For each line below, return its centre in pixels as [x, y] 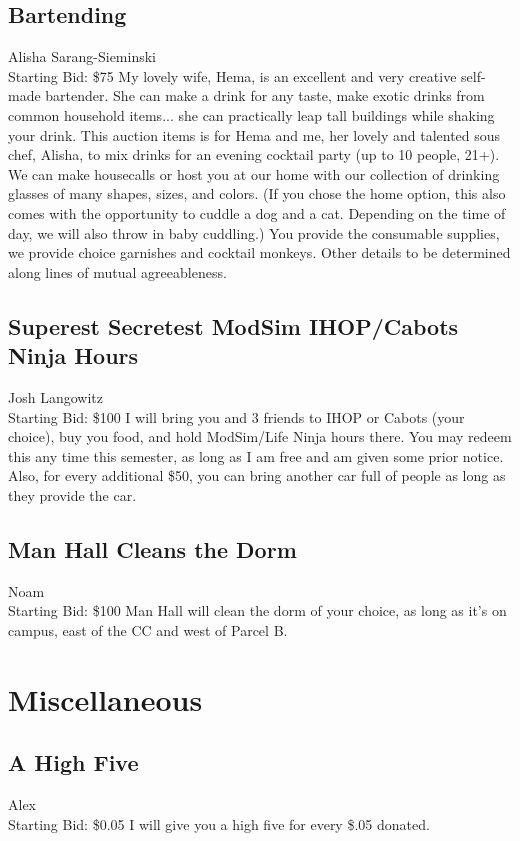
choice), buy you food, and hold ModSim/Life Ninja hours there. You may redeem [260, 436]
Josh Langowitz [55, 396]
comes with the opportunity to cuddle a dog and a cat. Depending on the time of [257, 212]
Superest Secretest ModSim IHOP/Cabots [233, 325]
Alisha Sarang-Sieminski [82, 56]
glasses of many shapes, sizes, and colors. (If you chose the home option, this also [257, 193]
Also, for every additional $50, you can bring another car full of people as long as [257, 475]
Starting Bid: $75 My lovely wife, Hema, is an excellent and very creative [232, 75]
